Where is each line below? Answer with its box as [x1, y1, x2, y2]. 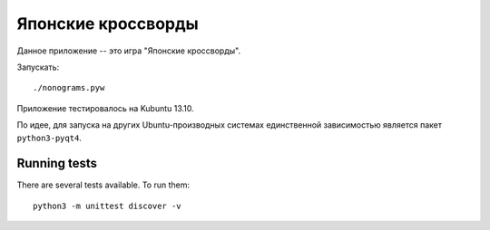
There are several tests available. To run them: [16, 179, 191, 190]
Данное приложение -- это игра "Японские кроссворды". [16, 45, 240, 56]
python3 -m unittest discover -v [33, 200, 181, 211]
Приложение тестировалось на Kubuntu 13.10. [16, 102, 194, 113]
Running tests [16, 156, 98, 171]
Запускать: [16, 62, 60, 72]
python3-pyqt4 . [16, 132, 82, 143]
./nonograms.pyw [33, 82, 105, 93]
